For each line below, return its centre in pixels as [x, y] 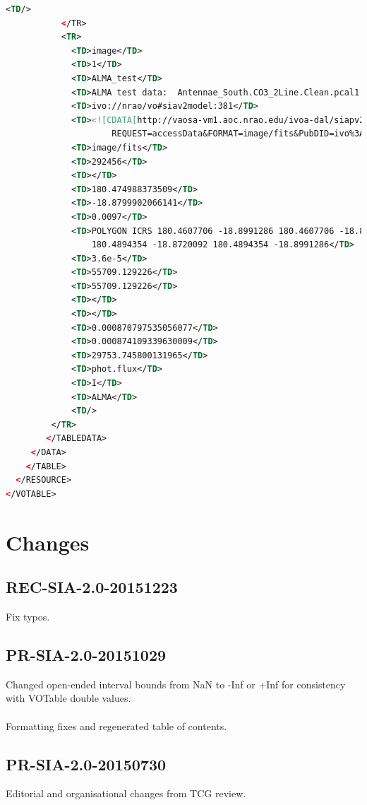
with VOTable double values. [68, 698]
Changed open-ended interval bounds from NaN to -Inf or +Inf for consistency [176, 684]
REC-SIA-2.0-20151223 [92, 587]
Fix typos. [28, 616]
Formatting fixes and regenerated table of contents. [116, 725]
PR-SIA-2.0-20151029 [86, 654]
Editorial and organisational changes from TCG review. [126, 793]
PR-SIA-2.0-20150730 [86, 764]
